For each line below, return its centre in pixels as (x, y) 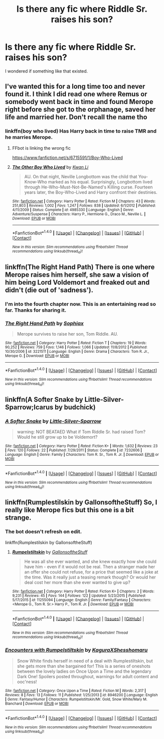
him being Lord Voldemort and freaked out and (77, 282)
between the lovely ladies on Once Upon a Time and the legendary (84, 671)
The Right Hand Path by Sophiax (44, 323)
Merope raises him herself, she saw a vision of (77, 275)
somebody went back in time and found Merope (79, 102)
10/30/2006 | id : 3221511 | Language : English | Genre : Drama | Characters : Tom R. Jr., (77, 352)
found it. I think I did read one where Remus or (76, 94)
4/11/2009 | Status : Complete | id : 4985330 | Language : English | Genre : (73, 210)
